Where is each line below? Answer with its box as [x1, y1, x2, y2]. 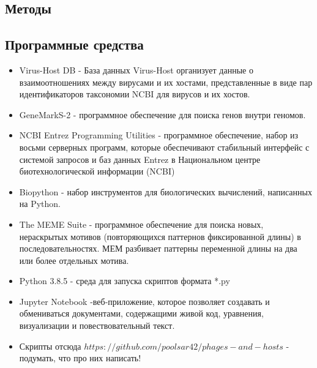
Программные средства [5, 35, 144, 54]
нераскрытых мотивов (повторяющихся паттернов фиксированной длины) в [19, 230, 301, 242]
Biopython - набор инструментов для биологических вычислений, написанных [19, 185, 312, 198]
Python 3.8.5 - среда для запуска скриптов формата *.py [19, 274, 230, 287]
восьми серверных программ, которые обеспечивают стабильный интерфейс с [19, 140, 310, 153]
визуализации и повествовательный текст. [19, 319, 175, 332]
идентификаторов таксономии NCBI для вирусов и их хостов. [19, 88, 250, 100]
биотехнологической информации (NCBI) [19, 165, 175, 178]
